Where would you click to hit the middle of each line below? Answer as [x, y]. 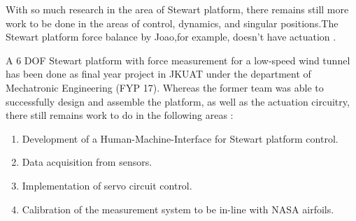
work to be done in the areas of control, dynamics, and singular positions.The [172, 23]
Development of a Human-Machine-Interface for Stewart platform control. [180, 138]
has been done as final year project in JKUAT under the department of [158, 74]
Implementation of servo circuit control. [107, 185]
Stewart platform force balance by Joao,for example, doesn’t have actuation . [171, 37]
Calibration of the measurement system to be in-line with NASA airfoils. [178, 209]
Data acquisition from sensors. [87, 162]
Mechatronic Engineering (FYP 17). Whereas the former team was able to [165, 87]
